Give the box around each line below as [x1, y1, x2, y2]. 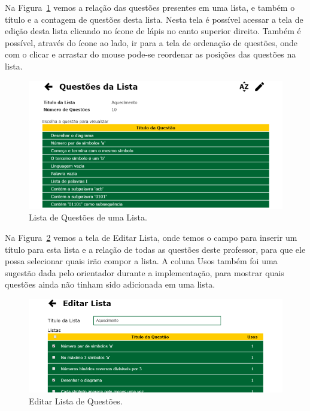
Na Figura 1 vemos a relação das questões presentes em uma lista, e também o [5, 1, 295, 13]
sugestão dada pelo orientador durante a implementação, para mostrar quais [5, 266, 284, 279]
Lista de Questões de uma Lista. [29, 211, 147, 223]
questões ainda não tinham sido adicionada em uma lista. [5, 278, 215, 291]
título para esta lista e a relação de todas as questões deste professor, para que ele [5, 243, 306, 255]
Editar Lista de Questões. [29, 394, 123, 407]
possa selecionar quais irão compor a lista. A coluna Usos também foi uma [5, 255, 278, 267]
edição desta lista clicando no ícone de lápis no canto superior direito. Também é [5, 25, 301, 37]
